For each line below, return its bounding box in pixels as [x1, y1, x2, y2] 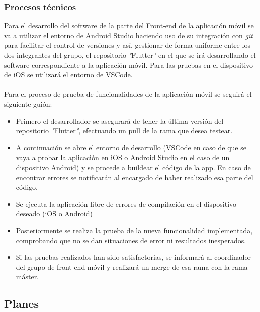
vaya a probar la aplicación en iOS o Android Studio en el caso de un [16, 152, 230, 163]
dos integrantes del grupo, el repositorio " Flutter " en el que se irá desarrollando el [4, 50, 256, 60]
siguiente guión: [4, 98, 52, 109]
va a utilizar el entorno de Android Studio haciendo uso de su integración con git [4, 30, 253, 40]
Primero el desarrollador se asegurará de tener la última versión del [16, 115, 224, 126]
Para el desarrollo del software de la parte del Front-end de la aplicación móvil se [4, 20, 254, 31]
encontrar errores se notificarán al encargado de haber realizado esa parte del [16, 172, 253, 182]
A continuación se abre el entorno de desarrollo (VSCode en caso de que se [16, 142, 246, 152]
